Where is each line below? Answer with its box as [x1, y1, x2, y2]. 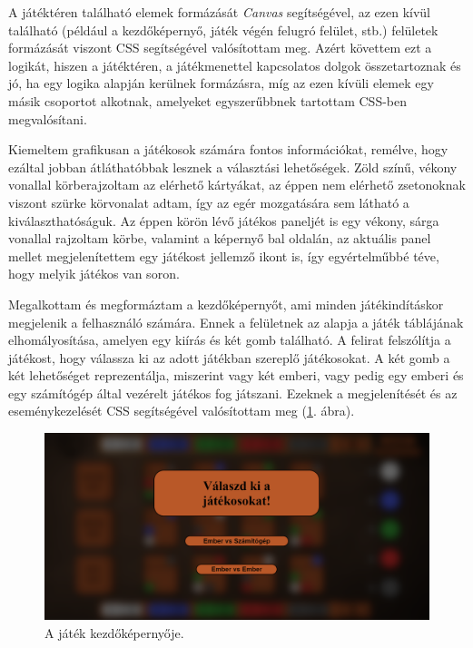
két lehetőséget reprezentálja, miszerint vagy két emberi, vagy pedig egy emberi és [8, 366, 464, 385]
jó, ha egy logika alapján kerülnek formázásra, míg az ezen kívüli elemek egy [8, 74, 434, 93]
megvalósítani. [8, 109, 87, 128]
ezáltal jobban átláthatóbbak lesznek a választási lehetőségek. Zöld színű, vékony [8, 157, 458, 176]
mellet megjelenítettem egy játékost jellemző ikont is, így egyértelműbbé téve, [8, 246, 439, 265]
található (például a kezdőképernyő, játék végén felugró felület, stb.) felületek [8, 20, 439, 39]
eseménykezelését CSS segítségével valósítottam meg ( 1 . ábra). [8, 401, 355, 420]
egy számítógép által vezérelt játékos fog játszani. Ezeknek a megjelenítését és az [8, 383, 458, 402]
